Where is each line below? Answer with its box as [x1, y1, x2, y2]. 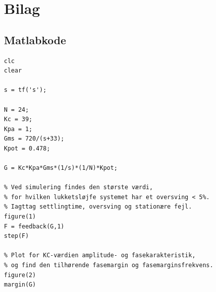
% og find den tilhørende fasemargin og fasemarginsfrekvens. [4, 262, 214, 269]
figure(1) [4, 213, 36, 220]
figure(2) [4, 271, 36, 279]
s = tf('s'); [4, 86, 47, 94]
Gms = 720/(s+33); [4, 135, 64, 143]
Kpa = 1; [4, 125, 33, 133]
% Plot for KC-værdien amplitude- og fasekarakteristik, [4, 252, 196, 259]
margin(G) [4, 281, 36, 289]
